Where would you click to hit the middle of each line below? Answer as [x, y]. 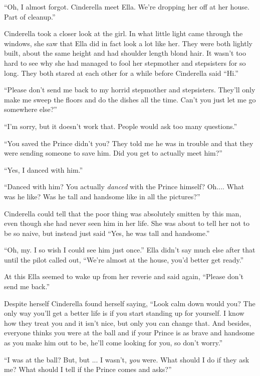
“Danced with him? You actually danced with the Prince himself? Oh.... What [124, 186]
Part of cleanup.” [30, 16]
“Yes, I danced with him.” [44, 169]
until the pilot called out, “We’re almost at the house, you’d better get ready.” [124, 259]
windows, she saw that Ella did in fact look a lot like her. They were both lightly [128, 43]
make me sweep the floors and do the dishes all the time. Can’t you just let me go [130, 99]
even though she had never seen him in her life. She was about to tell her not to [127, 223]
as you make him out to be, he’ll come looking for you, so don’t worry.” [113, 343]
